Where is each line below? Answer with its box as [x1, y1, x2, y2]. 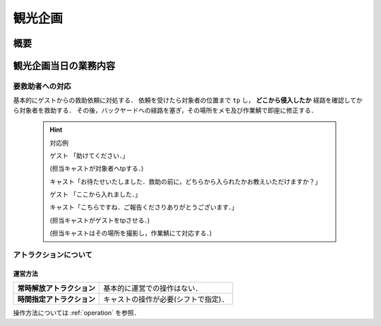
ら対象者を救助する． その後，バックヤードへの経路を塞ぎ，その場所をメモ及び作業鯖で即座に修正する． [13, 106, 317, 114]
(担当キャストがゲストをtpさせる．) [49, 215, 150, 225]
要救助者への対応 [13, 81, 71, 91]
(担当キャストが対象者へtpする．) [49, 164, 144, 173]
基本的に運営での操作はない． [103, 284, 202, 294]
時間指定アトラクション [17, 294, 95, 304]
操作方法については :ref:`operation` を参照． [13, 308, 140, 317]
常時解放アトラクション [17, 284, 95, 294]
